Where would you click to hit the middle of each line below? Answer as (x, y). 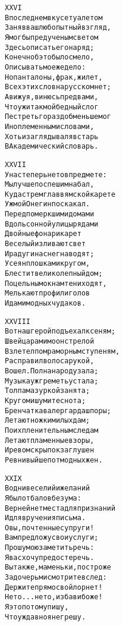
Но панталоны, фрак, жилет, (54, 77)
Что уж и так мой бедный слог (52, 107)
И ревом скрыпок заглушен (50, 450)
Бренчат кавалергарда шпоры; (58, 410)
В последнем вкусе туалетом (54, 18)
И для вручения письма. (45, 518)
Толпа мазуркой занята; (48, 391)
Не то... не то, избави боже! (54, 597)
